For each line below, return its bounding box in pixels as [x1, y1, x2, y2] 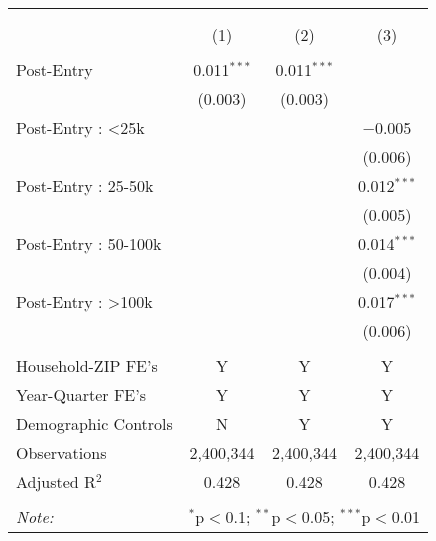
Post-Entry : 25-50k [16, 174, 154, 197]
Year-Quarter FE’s [16, 383, 147, 406]
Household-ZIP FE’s [16, 354, 158, 377]
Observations [16, 441, 107, 464]
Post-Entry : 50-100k [16, 232, 162, 255]
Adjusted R [16, 470, 96, 493]
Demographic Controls [16, 412, 173, 435]
